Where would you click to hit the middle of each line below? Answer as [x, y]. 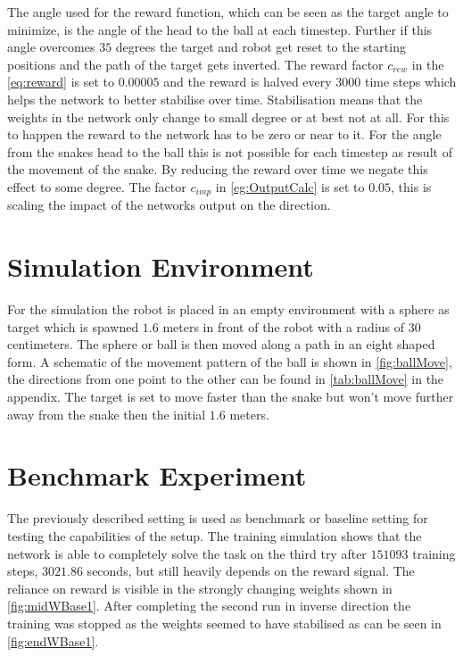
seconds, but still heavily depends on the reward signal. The [251, 571]
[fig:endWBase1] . [53, 640]
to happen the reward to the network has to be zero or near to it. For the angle [224, 134]
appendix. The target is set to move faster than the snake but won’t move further [231, 397]
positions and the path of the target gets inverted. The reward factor [195, 64]
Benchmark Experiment [157, 475]
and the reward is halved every [248, 82]
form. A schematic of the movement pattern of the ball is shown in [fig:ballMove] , [230, 361]
